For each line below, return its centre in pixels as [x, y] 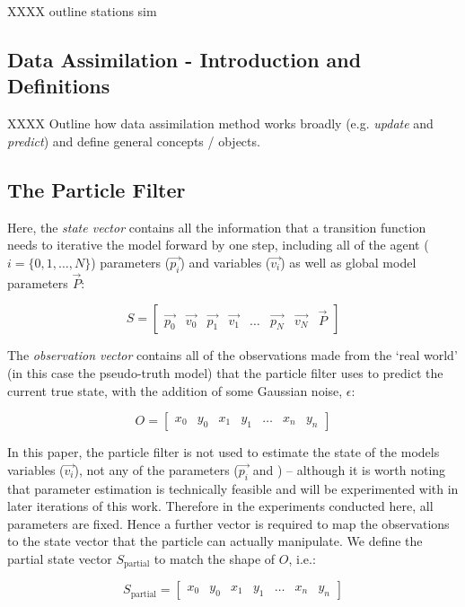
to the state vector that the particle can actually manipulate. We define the [215, 541]
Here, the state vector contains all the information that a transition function [217, 227]
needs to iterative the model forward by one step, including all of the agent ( [218, 245]
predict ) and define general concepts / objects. [134, 141]
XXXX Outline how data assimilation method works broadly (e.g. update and [220, 123]
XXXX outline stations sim [82, 11]
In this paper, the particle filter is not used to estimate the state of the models [224, 452]
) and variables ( [225, 262]
